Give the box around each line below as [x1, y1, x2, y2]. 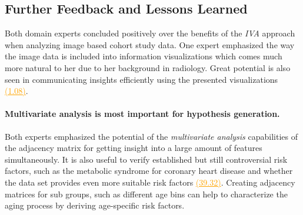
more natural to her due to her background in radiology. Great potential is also [5, 61, 291, 73]
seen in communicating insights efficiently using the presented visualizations [5, 73, 278, 85]
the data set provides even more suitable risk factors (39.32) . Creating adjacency [5, 176, 295, 188]
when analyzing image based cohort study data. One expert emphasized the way [5, 38, 295, 51]
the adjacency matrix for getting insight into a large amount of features [5, 142, 262, 154]
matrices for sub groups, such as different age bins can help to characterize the [5, 187, 288, 200]
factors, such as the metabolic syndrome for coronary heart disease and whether [5, 164, 293, 177]
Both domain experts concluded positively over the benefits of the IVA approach [5, 27, 295, 39]
